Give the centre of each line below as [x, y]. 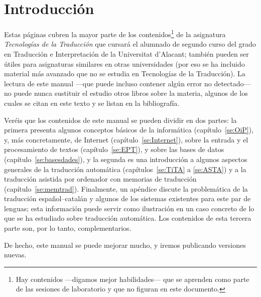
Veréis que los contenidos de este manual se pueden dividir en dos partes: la [120, 120]
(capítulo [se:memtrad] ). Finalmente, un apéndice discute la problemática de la [126, 188]
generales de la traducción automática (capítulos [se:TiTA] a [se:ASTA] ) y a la [125, 169]
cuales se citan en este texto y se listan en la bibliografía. [92, 103]
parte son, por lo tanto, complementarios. [68, 228]
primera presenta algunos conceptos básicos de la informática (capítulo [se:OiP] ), [129, 130]
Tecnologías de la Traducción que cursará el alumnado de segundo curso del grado [130, 44]
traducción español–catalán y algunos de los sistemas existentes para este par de [127, 198]
